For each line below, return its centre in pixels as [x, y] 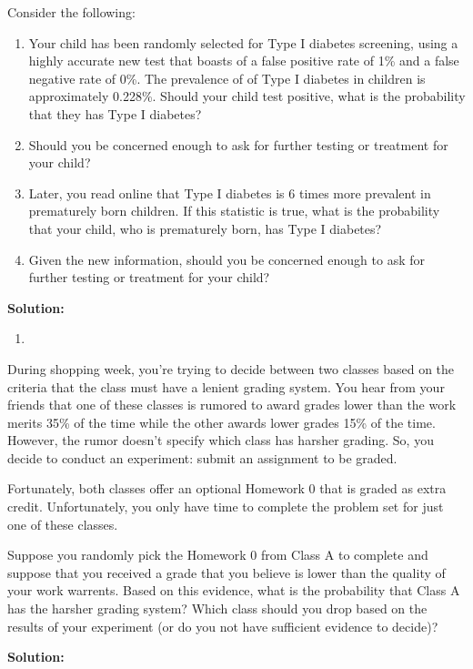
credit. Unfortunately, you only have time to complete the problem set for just [226, 507]
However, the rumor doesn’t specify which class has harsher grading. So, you [221, 440]
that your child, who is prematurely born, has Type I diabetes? [205, 228]
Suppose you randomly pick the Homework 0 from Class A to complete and [218, 555]
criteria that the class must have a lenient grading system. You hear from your [226, 386]
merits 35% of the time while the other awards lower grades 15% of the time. [221, 422]
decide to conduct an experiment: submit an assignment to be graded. [202, 457]
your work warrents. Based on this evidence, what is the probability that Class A [234, 590]
